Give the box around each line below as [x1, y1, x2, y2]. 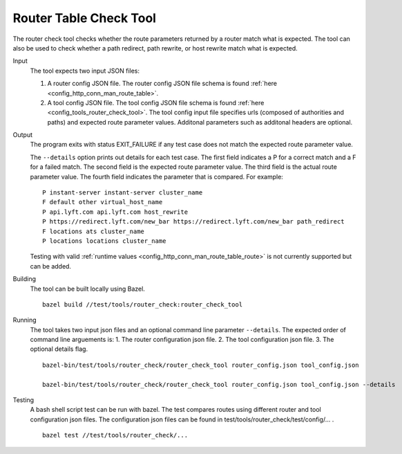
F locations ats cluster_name [42, 227, 145, 235]
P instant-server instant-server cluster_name [42, 189, 203, 197]
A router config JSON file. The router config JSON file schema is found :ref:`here [47, 80, 278, 88]
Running [12, 316, 37, 325]
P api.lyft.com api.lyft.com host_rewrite [42, 208, 189, 216]
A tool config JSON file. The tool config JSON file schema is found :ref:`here [47, 98, 265, 107]
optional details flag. [30, 345, 88, 353]
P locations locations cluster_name [42, 237, 166, 245]
